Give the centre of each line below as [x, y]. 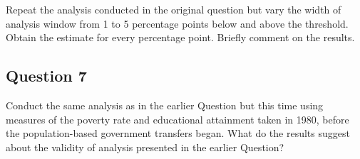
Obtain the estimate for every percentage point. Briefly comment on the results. [180, 37]
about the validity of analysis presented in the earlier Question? [145, 147]
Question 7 [46, 76]
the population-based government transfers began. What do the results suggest [178, 133]
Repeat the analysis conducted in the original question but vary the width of [174, 9]
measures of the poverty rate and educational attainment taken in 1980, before [178, 119]
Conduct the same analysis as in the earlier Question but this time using [165, 105]
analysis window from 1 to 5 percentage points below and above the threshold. [177, 23]
